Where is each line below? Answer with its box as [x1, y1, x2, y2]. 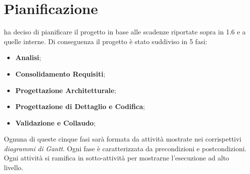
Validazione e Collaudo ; [15, 117, 96, 127]
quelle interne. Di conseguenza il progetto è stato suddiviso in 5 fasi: [4, 36, 207, 46]
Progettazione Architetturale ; [15, 85, 116, 95]
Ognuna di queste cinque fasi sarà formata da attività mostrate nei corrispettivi [4, 134, 242, 144]
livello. [4, 162, 23, 173]
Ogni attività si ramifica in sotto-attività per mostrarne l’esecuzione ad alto [4, 153, 229, 163]
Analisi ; [15, 52, 41, 63]
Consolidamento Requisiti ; [15, 68, 106, 79]
